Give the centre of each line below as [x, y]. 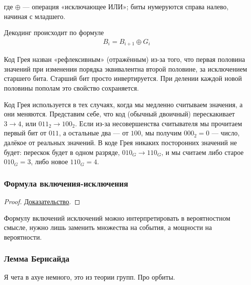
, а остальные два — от [94, 133]
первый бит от [25, 133]
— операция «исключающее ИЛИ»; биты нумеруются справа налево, [125, 6]
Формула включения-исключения [66, 183]
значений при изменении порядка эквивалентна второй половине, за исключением [125, 68]
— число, [226, 133]
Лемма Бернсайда [37, 258]
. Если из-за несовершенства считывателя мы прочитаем [159, 123]
